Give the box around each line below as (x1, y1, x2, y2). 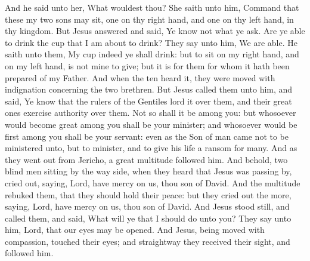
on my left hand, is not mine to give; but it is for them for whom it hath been (5, 59, 290, 72)
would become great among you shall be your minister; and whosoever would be (5, 118, 297, 130)
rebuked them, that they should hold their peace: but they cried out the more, (5, 188, 292, 201)
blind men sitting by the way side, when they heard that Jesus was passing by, (5, 165, 292, 177)
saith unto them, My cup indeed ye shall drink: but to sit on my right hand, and (5, 48, 299, 60)
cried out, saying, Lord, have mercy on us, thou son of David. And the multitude (5, 176, 300, 189)
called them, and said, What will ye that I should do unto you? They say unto (5, 211, 292, 224)
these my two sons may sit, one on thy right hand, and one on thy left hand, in (5, 13, 294, 25)
